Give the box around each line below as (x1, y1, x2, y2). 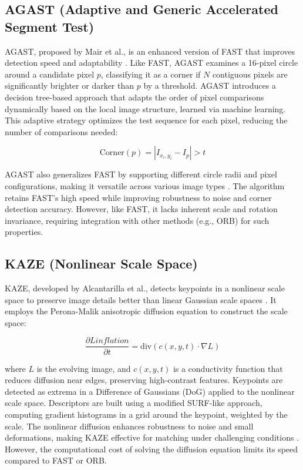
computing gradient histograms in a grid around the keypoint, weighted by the (5, 408, 288, 420)
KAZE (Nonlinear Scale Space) (5, 254, 198, 273)
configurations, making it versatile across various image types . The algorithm (5, 179, 285, 192)
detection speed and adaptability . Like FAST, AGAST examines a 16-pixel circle (5, 56, 298, 69)
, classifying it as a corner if (100, 68, 201, 80)
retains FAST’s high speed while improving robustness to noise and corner (5, 191, 272, 203)
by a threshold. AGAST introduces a (143, 79, 276, 92)
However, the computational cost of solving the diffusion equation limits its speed (5, 442, 298, 455)
